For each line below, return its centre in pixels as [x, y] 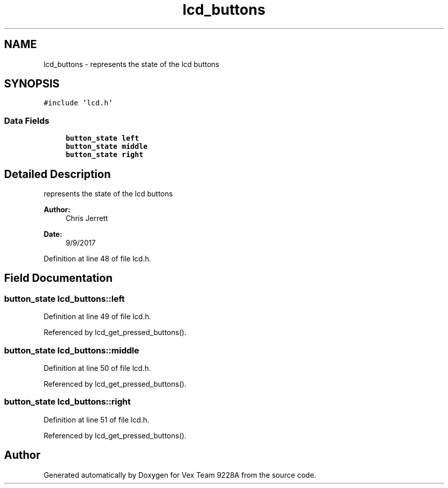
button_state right [105, 155]
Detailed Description [58, 174]
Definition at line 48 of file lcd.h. [97, 259]
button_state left [102, 138]
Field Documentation [58, 278]
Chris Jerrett [87, 218]
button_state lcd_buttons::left [64, 298]
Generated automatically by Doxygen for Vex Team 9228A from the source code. [180, 475]
